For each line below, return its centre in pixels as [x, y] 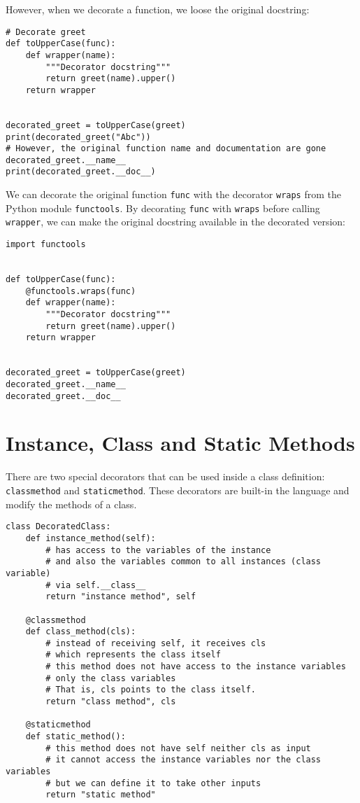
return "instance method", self [121, 597]
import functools [46, 245]
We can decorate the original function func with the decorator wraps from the [173, 194]
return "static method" [101, 795]
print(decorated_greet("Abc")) [78, 137]
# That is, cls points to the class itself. [151, 690]
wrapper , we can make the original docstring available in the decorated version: [175, 222]
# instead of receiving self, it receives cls [156, 643]
